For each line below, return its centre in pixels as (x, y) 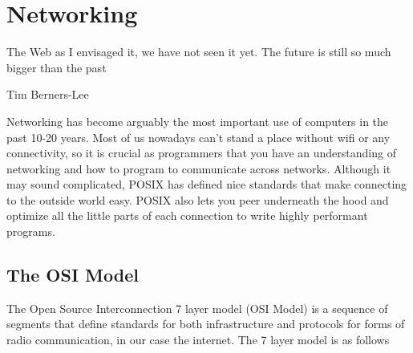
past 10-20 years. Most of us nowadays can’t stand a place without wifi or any (198, 137)
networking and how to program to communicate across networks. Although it (199, 168)
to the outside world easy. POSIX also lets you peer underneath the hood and (198, 199)
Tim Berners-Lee (48, 94)
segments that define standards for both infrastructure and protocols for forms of (206, 324)
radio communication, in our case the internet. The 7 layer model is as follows (198, 340)
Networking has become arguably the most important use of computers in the (198, 121)
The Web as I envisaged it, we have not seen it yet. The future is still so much (199, 52)
